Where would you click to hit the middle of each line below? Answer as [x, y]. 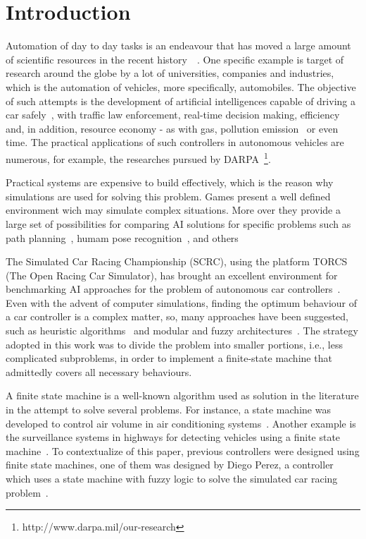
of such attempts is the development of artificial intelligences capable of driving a [181, 101]
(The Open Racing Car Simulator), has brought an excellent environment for [172, 275]
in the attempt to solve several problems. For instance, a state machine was [168, 410]
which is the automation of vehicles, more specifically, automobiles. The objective [181, 86]
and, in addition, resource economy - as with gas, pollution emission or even [172, 128]
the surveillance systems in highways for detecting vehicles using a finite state [173, 437]
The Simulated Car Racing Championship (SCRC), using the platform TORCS [177, 261]
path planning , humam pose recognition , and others [122, 237]
